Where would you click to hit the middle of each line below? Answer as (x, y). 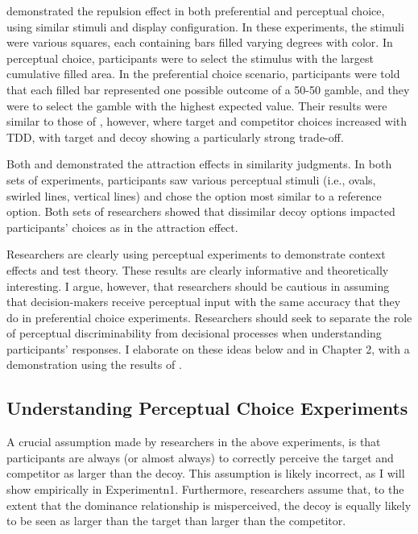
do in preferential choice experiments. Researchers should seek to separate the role (209, 317)
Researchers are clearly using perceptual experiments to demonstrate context (196, 254)
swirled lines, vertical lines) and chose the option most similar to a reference (194, 195)
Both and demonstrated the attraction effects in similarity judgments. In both (199, 164)
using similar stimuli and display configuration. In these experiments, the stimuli (205, 26)
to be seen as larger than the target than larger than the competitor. (176, 521)
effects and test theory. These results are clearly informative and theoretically (198, 269)
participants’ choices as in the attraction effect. (122, 227)
